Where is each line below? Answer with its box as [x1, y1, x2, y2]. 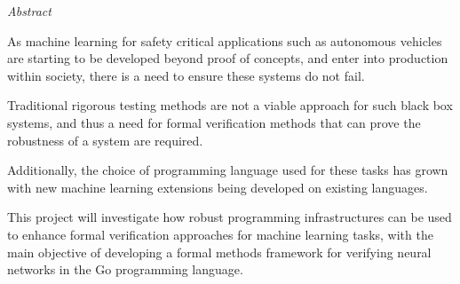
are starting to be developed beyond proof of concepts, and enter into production [7, 49, 448, 67]
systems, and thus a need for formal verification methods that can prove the [7, 113, 421, 131]
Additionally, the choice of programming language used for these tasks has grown [7, 161, 448, 179]
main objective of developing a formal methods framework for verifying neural [7, 242, 432, 261]
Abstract [7, 2, 52, 20]
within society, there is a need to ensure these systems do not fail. [7, 66, 365, 84]
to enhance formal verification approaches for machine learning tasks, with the [7, 225, 433, 243]
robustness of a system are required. [7, 130, 203, 149]
